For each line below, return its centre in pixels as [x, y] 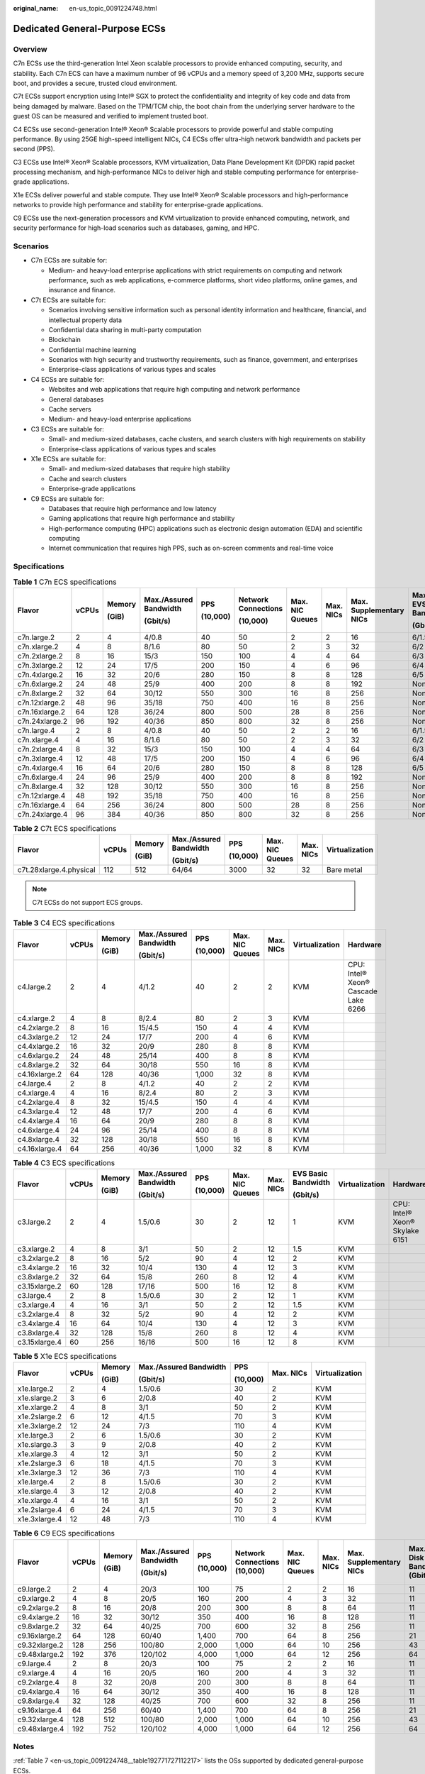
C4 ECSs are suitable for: [68, 379]
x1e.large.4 [36, 1482]
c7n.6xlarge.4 [40, 777]
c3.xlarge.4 [36, 1304]
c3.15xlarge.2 [39, 1286]
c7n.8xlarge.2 [40, 693]
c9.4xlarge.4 [39, 1691]
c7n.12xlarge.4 [41, 796]
